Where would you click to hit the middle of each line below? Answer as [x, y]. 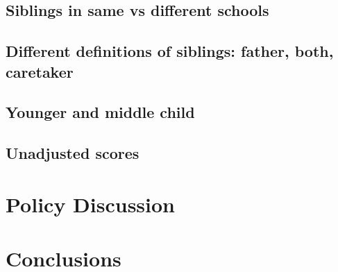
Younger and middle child [100, 112]
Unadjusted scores [73, 153]
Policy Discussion [90, 204]
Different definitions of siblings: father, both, [170, 51]
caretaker [40, 71]
